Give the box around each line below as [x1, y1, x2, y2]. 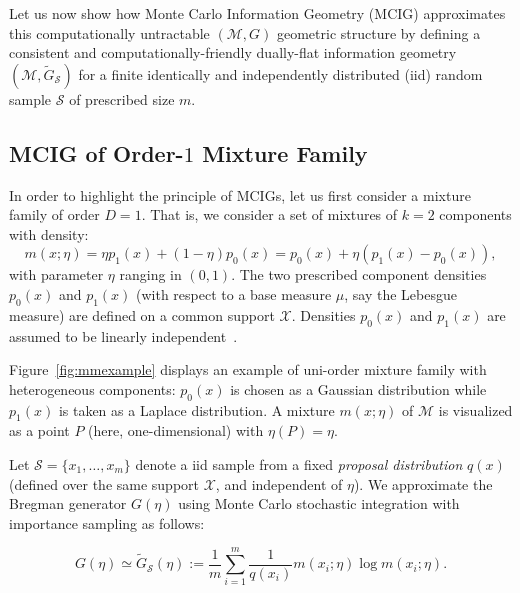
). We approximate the [353, 473, 493, 494]
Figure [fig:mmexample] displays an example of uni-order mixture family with [9, 359, 487, 380]
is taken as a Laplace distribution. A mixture [58, 399, 335, 420]
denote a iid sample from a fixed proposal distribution [135, 453, 463, 474]
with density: [9, 223, 89, 244]
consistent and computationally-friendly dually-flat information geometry [9, 42, 457, 63]
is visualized [438, 399, 513, 420]
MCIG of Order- [9, 137, 184, 168]
